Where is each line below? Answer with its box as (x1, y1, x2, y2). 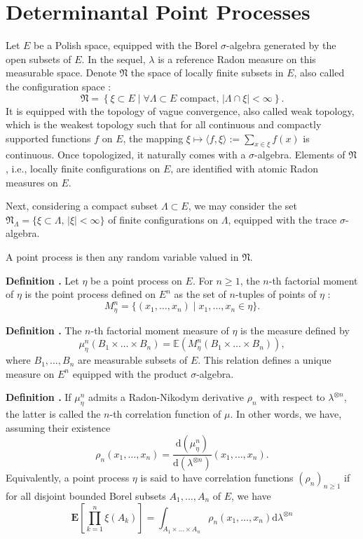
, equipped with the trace (228, 212, 337, 226)
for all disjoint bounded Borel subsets (6, 489, 166, 503)
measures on (6, 175, 58, 189)
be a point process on (90, 273, 182, 287)
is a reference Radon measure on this (158, 51, 316, 66)
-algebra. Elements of (254, 147, 345, 162)
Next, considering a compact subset (6, 198, 158, 213)
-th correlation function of (109, 407, 221, 421)
